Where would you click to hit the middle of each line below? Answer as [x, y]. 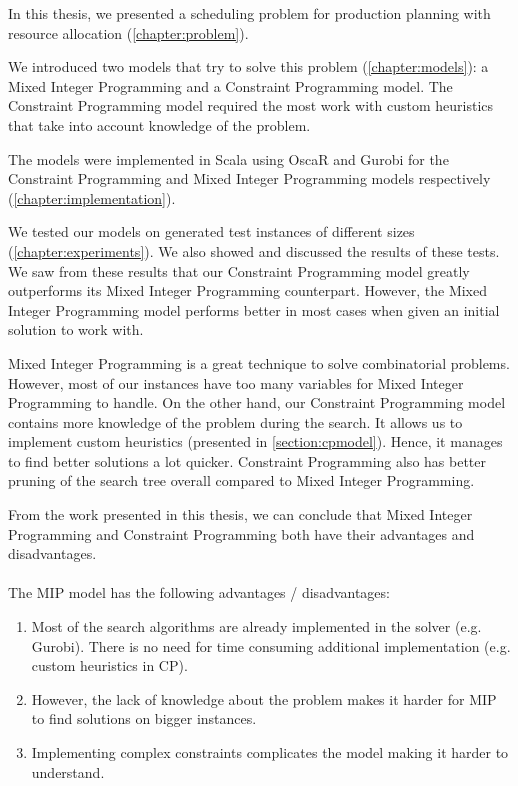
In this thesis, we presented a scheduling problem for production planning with [249, 13]
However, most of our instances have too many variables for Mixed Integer [236, 382]
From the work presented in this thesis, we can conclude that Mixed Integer [240, 514]
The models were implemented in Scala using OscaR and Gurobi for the [228, 158]
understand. [68, 771]
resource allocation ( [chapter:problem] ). [128, 32]
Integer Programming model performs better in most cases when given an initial [254, 309]
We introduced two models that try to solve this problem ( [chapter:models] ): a [248, 66]
